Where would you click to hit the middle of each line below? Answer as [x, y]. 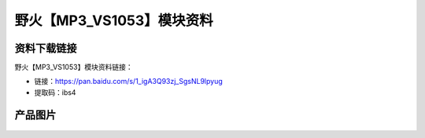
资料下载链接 [46, 48]
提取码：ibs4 [55, 92]
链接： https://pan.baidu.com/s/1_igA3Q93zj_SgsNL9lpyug [129, 82]
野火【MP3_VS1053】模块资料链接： [74, 67]
